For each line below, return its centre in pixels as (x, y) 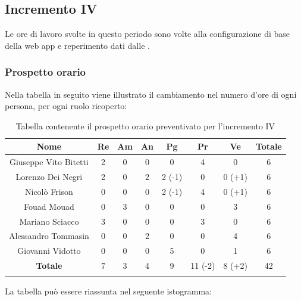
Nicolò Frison (49, 191)
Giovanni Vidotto (49, 251)
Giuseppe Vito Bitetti (49, 162)
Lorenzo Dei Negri (49, 177)
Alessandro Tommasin (49, 236)
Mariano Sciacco (49, 221)
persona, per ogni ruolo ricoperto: (66, 106)
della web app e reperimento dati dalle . (77, 45)
